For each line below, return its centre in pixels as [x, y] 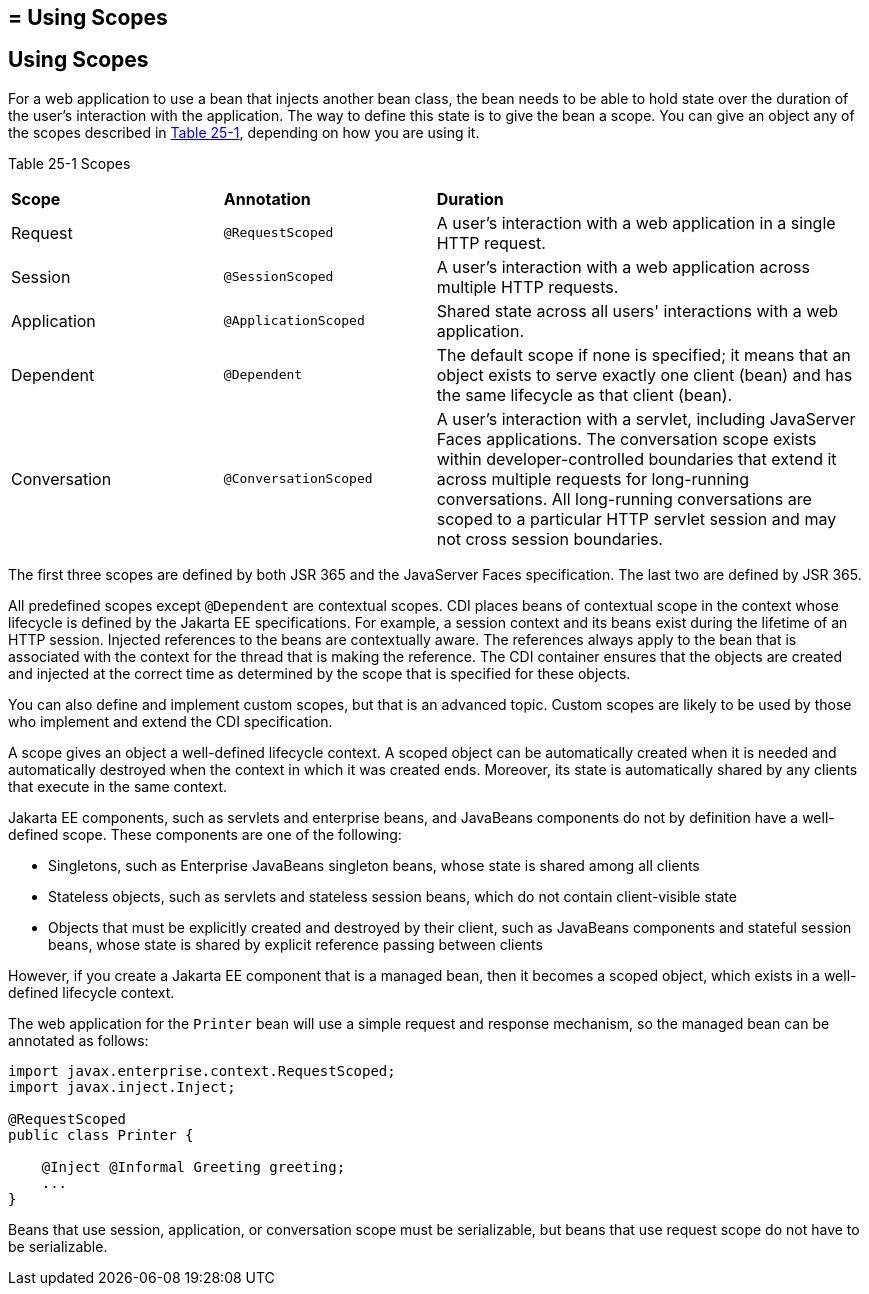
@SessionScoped [278, 277]
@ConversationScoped [298, 479]
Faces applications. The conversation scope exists [626, 438]
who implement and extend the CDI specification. [170, 721]
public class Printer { [101, 1134]
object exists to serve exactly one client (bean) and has [644, 374]
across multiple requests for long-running [593, 478]
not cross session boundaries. [549, 538]
